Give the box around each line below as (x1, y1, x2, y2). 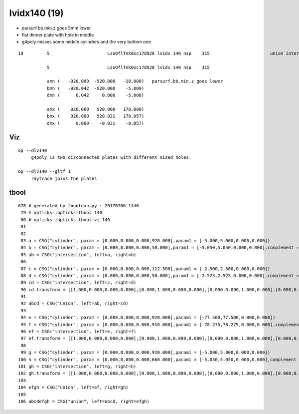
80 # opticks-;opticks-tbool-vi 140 (20, 217, 111, 222)
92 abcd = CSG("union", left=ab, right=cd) (20, 301, 129, 307)
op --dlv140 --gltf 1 (18, 169, 71, 174)
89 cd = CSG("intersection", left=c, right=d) (20, 280, 137, 286)
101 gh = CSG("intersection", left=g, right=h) (18, 364, 137, 369)
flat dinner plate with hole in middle (21, 31, 94, 37)
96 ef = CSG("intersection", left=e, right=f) (20, 329, 137, 335)
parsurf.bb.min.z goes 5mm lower (21, 25, 91, 31)
